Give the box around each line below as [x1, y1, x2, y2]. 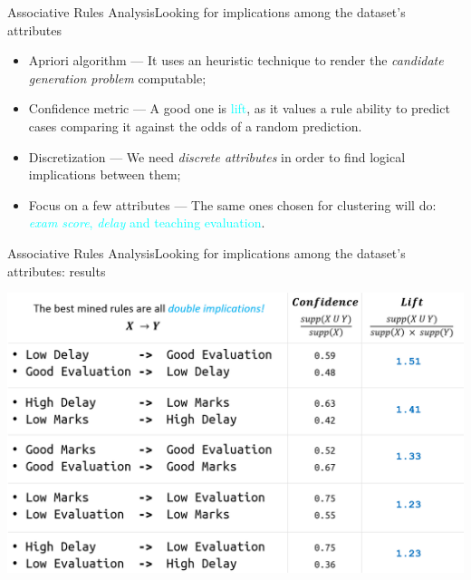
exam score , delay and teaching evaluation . [28, 213, 265, 232]
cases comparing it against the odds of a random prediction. [28, 116, 362, 135]
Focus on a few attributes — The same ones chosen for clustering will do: [28, 195, 437, 214]
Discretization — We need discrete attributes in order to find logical [28, 147, 406, 166]
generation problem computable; [28, 68, 207, 87]
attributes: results [7, 261, 106, 280]
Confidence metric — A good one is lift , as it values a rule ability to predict [28, 99, 450, 118]
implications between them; [28, 165, 181, 184]
